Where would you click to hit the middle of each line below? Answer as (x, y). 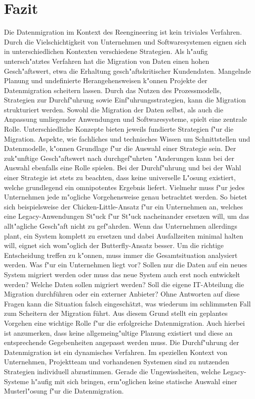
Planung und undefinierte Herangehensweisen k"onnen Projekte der (106, 80)
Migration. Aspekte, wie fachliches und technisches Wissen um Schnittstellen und (127, 138)
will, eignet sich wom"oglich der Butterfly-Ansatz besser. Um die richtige (114, 245)
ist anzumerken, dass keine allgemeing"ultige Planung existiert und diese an (118, 332)
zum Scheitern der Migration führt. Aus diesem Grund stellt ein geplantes (116, 313)
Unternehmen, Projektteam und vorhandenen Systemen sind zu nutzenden (117, 362)
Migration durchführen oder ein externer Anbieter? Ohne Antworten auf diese (122, 294)
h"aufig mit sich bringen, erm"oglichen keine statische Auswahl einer (134, 381)
